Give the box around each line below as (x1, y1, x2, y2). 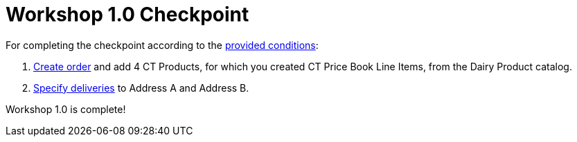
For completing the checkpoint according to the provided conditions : (6, 39, 319, 51)
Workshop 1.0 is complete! (6, 103, 126, 115)
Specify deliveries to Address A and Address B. (33, 81, 249, 94)
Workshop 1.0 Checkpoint (6, 3, 249, 26)
